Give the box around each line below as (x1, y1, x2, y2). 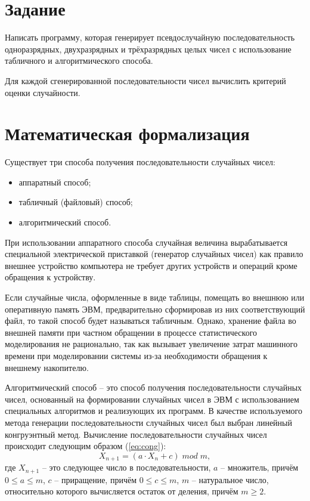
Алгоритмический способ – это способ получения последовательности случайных (5, 381, 302, 394)
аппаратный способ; (18, 175, 91, 188)
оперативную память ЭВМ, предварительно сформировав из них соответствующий (5, 302, 305, 315)
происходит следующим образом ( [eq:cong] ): (5, 440, 166, 452)
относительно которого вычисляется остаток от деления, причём (5, 485, 238, 497)
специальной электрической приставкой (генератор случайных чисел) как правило (5, 248, 303, 260)
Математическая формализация (5, 121, 250, 146)
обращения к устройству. (5, 271, 96, 283)
